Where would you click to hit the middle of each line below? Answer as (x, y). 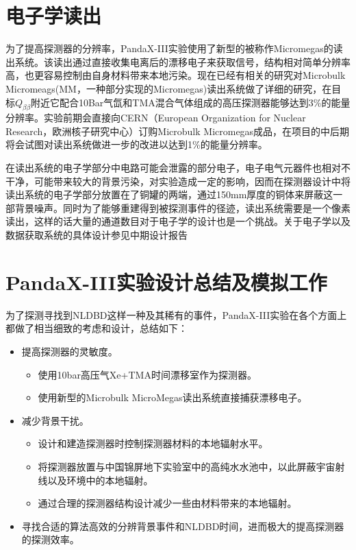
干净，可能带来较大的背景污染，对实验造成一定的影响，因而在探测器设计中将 (178, 181)
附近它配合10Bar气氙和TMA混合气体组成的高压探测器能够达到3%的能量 (190, 102)
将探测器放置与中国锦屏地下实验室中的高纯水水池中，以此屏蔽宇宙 (187, 466)
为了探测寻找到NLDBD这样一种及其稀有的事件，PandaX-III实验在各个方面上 (176, 314)
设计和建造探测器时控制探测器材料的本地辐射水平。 (153, 443)
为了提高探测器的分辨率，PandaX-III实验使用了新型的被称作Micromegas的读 (174, 48)
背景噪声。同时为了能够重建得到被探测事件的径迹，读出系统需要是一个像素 (182, 207)
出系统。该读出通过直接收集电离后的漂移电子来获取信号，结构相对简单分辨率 (178, 61)
